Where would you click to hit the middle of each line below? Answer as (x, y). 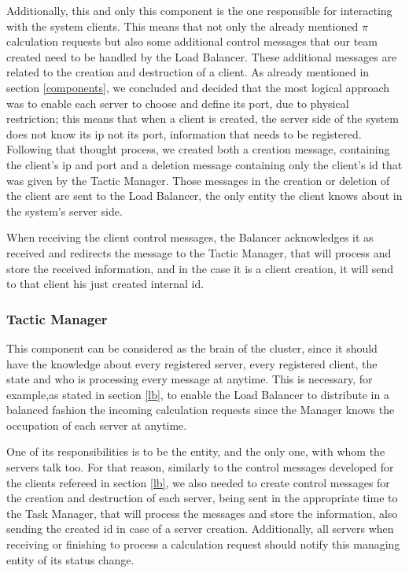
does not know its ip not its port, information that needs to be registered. (184, 133)
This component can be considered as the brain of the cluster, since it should (192, 347)
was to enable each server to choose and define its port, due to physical (178, 103)
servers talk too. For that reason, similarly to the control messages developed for (200, 467)
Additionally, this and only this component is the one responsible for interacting (199, 10)
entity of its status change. (70, 559)
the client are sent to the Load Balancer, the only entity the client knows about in (204, 196)
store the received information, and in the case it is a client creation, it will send (200, 268)
